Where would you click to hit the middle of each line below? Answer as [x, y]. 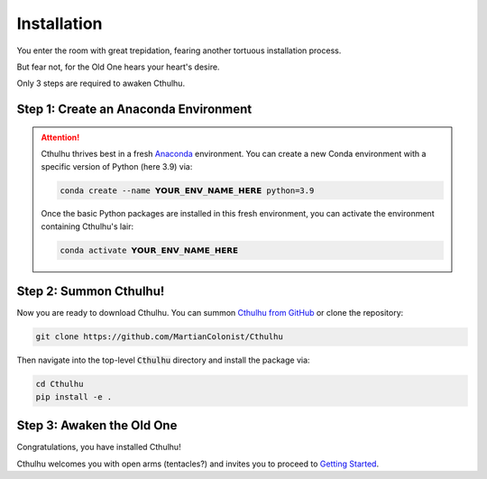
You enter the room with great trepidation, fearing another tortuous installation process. [179, 51]
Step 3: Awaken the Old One [97, 425]
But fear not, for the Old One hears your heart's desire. [118, 67]
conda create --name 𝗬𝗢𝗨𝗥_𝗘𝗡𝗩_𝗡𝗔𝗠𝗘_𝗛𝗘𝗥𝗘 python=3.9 [187, 190]
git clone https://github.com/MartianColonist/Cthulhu [159, 337]
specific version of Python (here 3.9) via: [117, 166]
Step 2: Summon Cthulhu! [91, 292]
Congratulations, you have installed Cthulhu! [99, 447]
